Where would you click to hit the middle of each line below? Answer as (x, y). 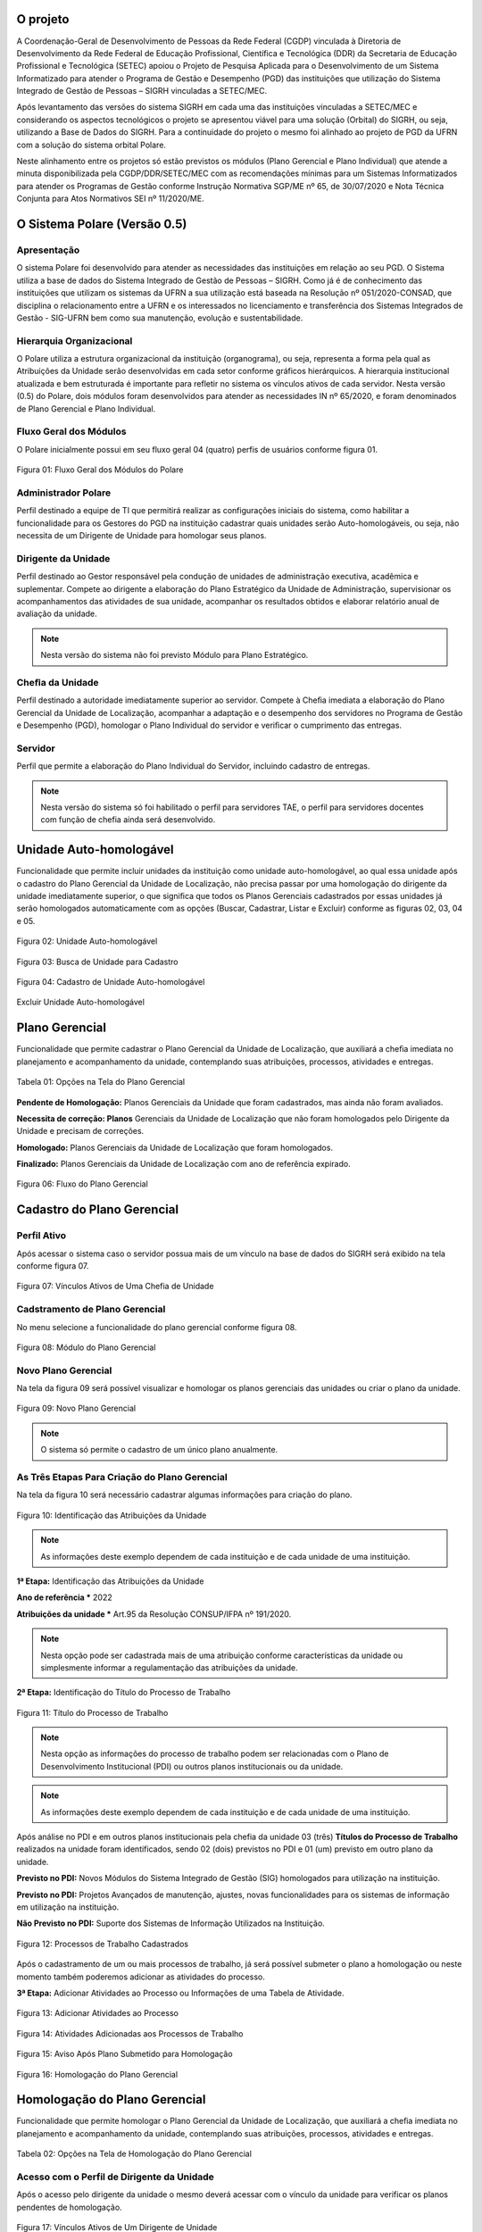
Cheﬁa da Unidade (58, 682)
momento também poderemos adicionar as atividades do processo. (141, 1977)
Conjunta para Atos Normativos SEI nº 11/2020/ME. (110, 199)
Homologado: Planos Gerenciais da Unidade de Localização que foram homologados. (175, 1147)
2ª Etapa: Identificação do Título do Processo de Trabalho (124, 1693)
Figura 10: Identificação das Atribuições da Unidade (112, 1515)
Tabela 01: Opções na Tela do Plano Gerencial (101, 1082)
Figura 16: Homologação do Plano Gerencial (97, 2074)
